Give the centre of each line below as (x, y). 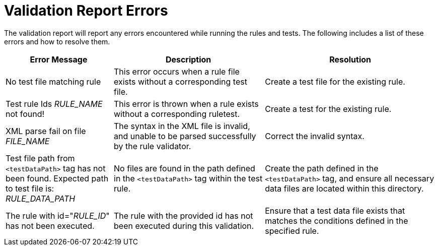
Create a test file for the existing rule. (335, 81)
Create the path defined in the (322, 168)
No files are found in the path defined (185, 168)
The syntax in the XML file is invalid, (182, 126)
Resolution (350, 59)
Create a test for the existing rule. (328, 109)
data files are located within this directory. (344, 188)
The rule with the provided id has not (184, 215)
